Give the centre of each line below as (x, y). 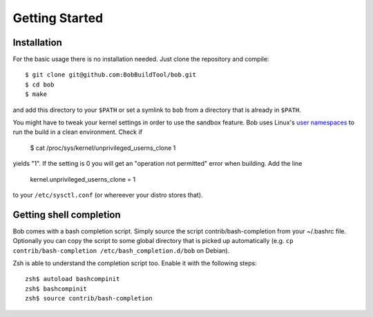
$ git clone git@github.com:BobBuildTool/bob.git (111, 75)
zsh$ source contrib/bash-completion (89, 298)
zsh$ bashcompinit (56, 289)
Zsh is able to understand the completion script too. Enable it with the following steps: (135, 263)
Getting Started (58, 18)
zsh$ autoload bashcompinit (73, 279)
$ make (36, 94)
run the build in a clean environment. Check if (78, 132)
